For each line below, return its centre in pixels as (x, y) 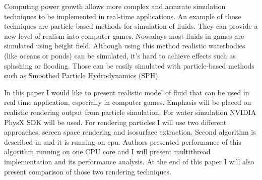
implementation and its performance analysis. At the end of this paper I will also (129, 161)
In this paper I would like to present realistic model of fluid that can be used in (127, 92)
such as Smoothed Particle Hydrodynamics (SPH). (82, 75)
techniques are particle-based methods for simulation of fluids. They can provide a (131, 26)
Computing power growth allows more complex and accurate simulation (115, 6)
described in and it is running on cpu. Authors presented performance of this (123, 141)
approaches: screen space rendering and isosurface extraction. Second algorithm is (130, 132)
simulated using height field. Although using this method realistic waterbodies (125, 46)
